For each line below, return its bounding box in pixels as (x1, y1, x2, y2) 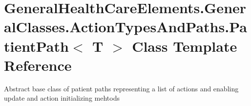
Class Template (132, 36, 237, 56)
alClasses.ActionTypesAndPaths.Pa (4, 17, 247, 37)
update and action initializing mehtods (4, 93, 120, 103)
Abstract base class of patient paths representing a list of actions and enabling (4, 83, 239, 93)
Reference (4, 55, 72, 75)
